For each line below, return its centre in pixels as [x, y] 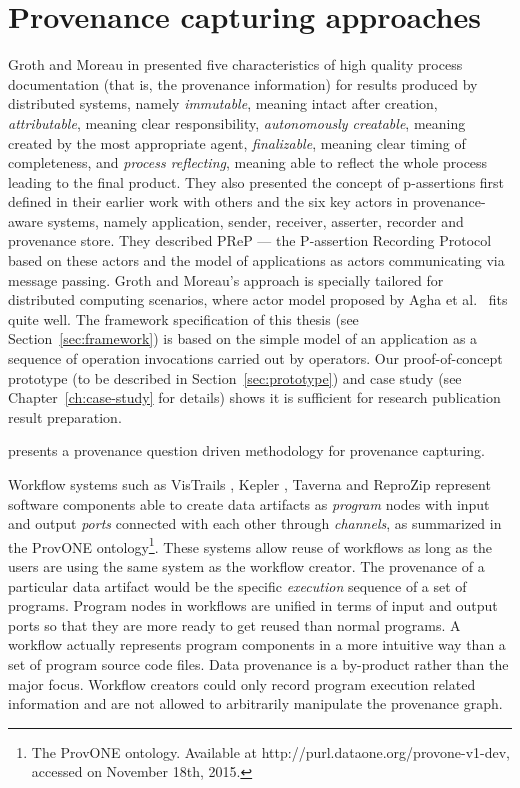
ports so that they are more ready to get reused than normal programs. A [234, 624]
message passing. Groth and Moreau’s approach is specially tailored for [226, 279]
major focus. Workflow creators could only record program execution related [242, 683]
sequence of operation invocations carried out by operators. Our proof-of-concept [255, 358]
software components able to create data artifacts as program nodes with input [249, 503]
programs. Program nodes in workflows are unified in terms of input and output [253, 605]
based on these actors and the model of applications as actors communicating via [256, 260]
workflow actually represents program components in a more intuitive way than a [257, 644]
